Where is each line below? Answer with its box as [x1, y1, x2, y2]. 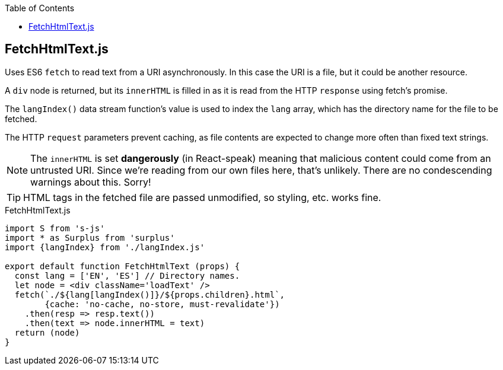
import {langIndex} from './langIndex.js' [5, 242, 205, 252]
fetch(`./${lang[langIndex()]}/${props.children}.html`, [14, 289, 285, 299]
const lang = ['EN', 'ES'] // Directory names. [14, 270, 240, 280]
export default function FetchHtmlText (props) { [5, 261, 240, 271]
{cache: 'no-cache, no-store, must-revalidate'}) [44, 299, 280, 309]
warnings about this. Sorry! [30, 176, 151, 188]
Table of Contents [5, 3, 75, 13]
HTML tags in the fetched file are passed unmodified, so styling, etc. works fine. [23, 191, 381, 203]
